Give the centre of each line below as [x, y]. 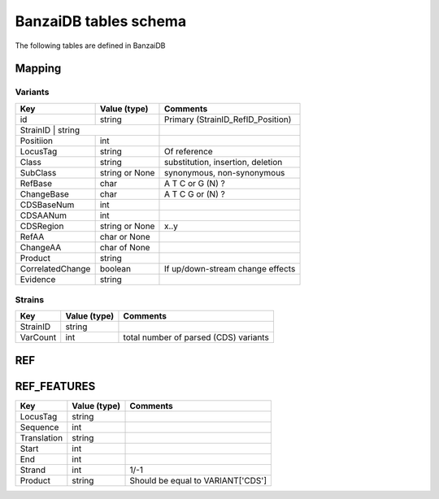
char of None [125, 247]
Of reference [188, 151]
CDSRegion [42, 226]
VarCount [38, 337]
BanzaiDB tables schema [101, 21]
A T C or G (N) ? [194, 183]
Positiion [36, 141]
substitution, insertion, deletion [223, 162]
